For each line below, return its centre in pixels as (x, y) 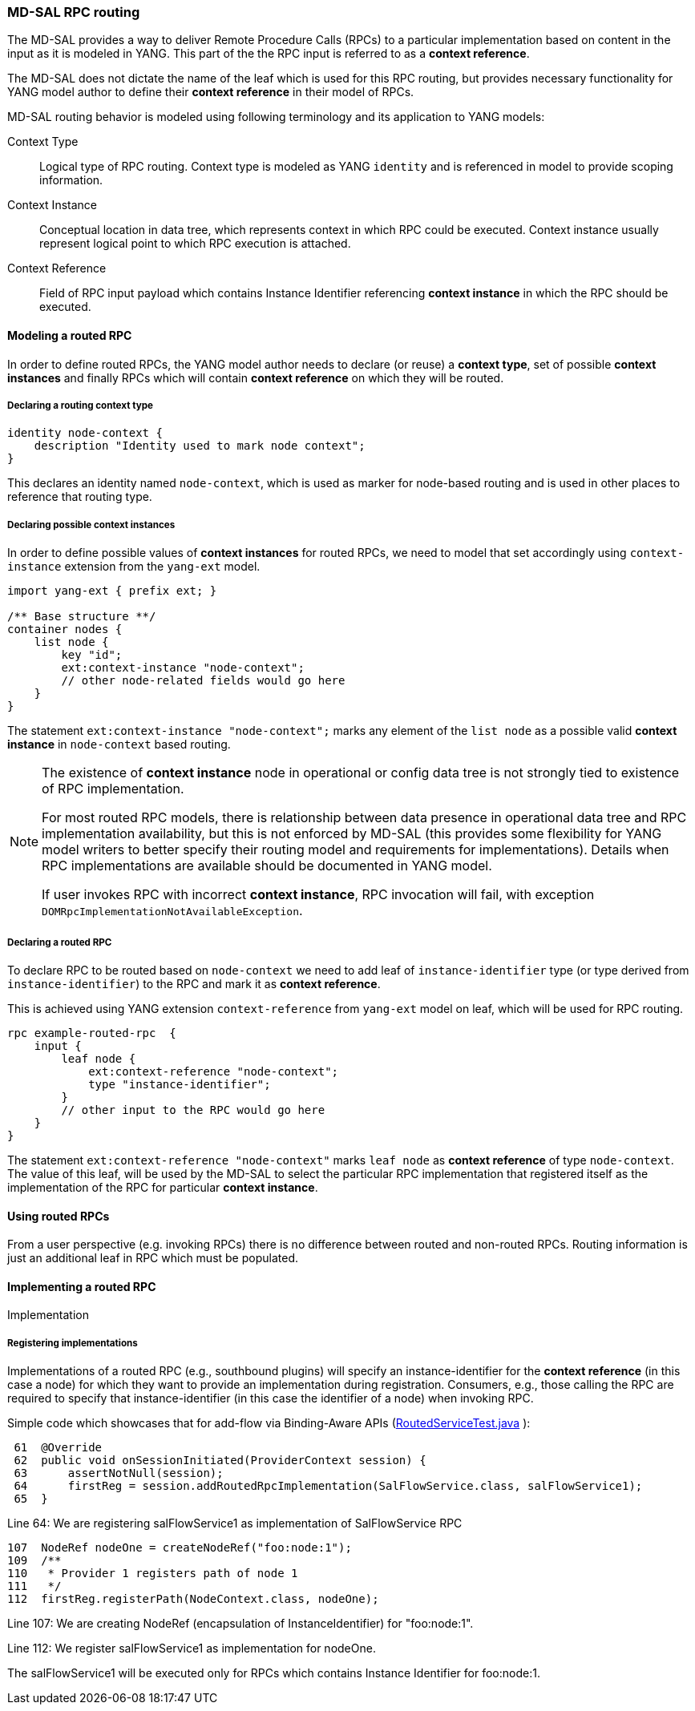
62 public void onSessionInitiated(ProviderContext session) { (220, 1461)
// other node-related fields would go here (203, 681)
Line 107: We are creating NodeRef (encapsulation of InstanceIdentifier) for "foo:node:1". (240, 1624)
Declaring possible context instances (91, 525)
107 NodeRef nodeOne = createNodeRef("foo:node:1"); (180, 1548)
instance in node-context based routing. (119, 745)
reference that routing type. (80, 497)
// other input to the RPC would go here (193, 1110)
